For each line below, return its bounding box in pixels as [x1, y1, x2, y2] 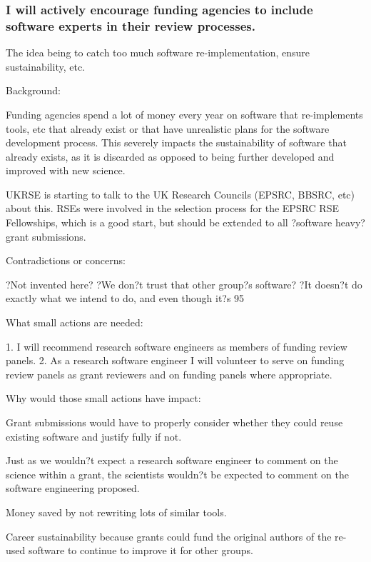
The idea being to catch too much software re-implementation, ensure [6, 45, 310, 60]
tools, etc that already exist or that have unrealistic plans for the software [6, 121, 330, 136]
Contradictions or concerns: [6, 253, 126, 268]
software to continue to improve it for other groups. [28, 543, 253, 558]
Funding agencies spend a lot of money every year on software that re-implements [6, 106, 363, 121]
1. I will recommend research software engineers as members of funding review [6, 338, 347, 353]
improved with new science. [6, 163, 126, 178]
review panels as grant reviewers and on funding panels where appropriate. [6, 366, 332, 381]
